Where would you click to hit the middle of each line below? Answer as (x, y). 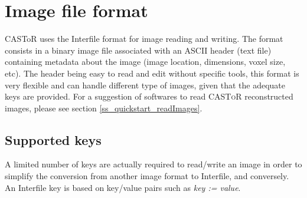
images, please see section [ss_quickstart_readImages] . (104, 108)
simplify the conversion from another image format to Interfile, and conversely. (147, 176)
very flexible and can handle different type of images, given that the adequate (145, 85)
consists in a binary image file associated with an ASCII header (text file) (138, 50)
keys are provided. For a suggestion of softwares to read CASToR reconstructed (149, 96)
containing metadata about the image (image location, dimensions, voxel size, (145, 62)
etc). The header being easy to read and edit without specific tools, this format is (152, 73)
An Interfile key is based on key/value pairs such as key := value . (123, 187)
